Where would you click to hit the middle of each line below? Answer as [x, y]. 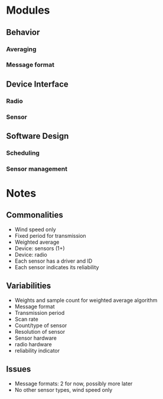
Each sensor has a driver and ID [53, 261]
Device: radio [31, 254]
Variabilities [29, 286]
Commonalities [35, 215]
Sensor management [37, 168]
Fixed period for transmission [50, 235]
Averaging [21, 49]
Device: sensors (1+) [40, 248]
